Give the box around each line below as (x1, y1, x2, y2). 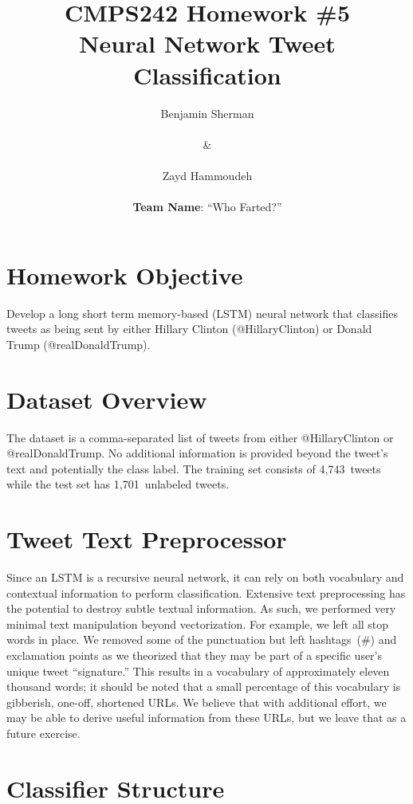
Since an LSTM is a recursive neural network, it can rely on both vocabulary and (6, 569, 404, 585)
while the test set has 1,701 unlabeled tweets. (6, 476, 230, 492)
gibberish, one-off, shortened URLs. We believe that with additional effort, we (6, 693, 387, 710)
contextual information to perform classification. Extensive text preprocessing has (6, 584, 406, 601)
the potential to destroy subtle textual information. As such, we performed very (6, 600, 396, 617)
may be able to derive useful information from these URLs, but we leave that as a (6, 709, 407, 726)
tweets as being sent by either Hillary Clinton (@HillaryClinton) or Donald (6, 320, 372, 337)
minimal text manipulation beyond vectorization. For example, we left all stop (6, 615, 389, 632)
